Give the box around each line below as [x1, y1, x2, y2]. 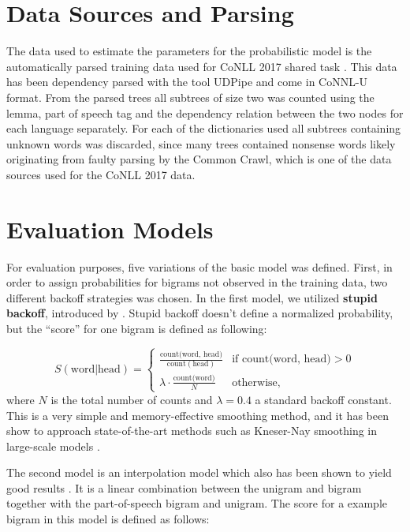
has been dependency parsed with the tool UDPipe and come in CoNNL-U [6, 73, 368, 90]
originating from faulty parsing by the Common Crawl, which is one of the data [6, 151, 392, 167]
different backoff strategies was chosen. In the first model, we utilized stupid [6, 289, 378, 305]
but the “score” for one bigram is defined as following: [6, 320, 267, 336]
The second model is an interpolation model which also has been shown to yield [6, 464, 392, 481]
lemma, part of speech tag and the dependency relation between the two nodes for [6, 104, 404, 121]
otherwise [232, 377, 278, 388]
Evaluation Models [6, 212, 214, 245]
